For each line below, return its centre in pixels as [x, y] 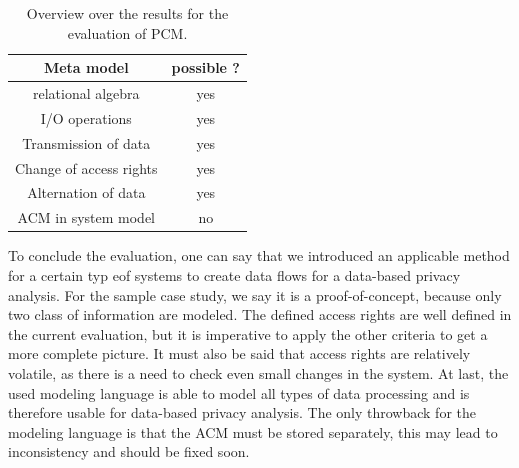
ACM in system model [86, 217]
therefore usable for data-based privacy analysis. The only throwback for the [242, 412]
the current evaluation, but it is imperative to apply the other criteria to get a [248, 333]
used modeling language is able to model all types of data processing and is [239, 392]
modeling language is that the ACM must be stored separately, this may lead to [253, 431]
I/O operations [86, 117]
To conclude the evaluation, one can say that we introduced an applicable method [259, 255]
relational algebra [86, 93]
